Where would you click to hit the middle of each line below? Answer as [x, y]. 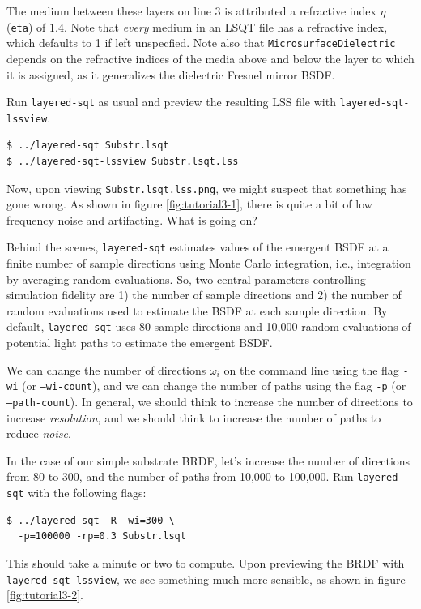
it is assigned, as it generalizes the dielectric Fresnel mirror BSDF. [171, 74]
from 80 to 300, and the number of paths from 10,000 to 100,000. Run [180, 476]
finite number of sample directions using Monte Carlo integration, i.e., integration [209, 263]
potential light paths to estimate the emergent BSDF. [140, 343]
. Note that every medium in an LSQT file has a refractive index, [225, 26]
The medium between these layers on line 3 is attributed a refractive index [191, 11]
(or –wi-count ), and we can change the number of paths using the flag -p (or [214, 386]
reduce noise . [39, 433]
